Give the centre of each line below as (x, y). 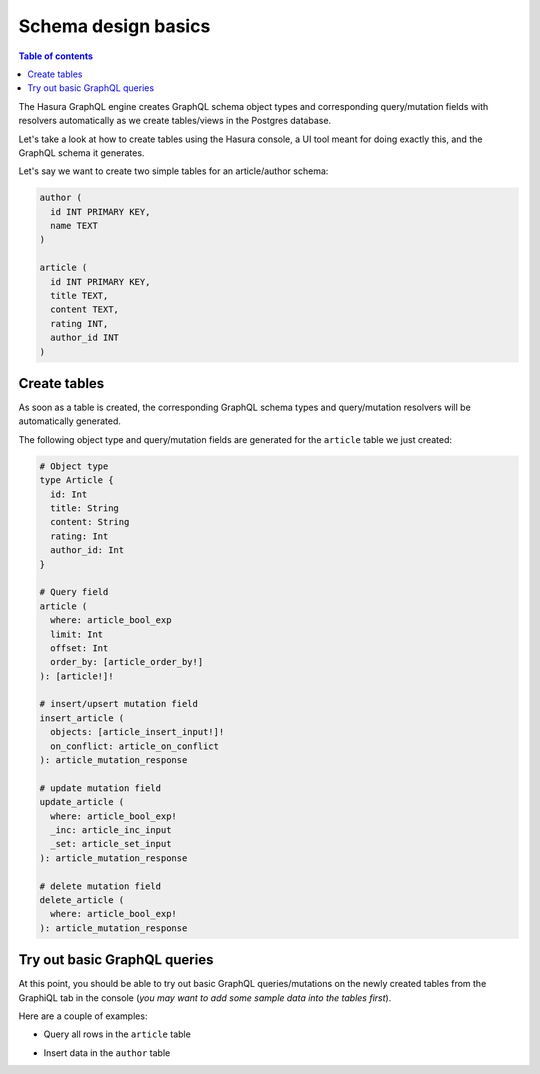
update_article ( (82, 802)
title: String (85, 508)
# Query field (74, 592)
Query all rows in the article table (117, 1034)
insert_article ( (82, 718)
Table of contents (56, 56)
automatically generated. (70, 421)
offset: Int (79, 648)
